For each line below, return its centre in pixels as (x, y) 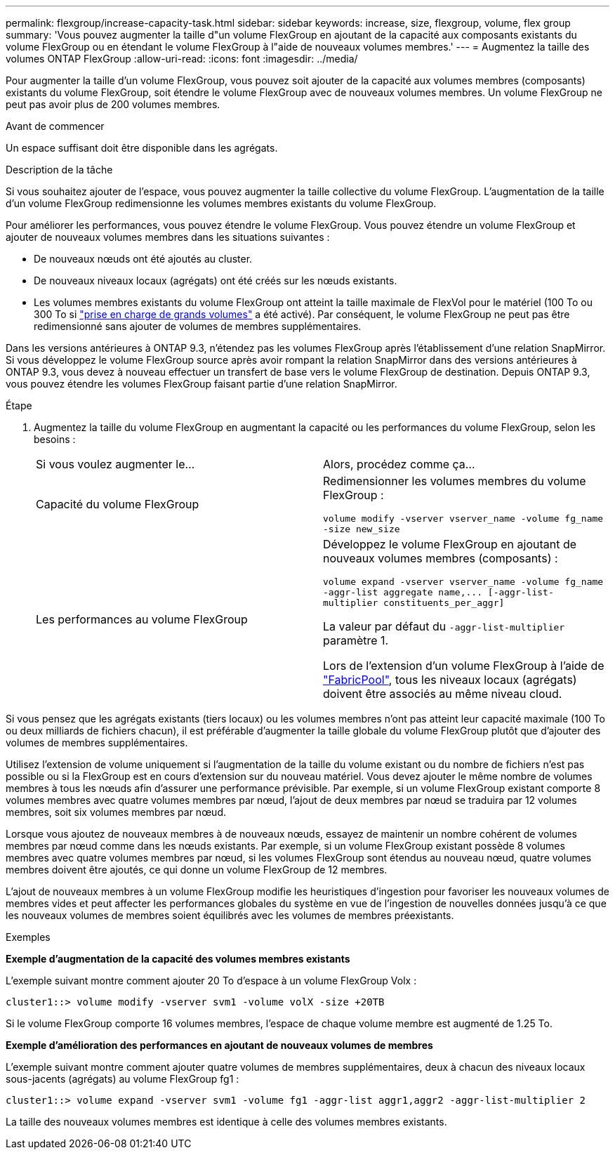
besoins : (55, 439)
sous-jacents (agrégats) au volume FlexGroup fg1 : (123, 1079)
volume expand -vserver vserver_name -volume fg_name (463, 582)
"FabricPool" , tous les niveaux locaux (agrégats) (450, 680)
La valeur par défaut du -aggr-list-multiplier (444, 626)
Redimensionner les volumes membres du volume (455, 481)
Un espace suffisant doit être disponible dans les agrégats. (142, 148)
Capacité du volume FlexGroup (118, 504)
